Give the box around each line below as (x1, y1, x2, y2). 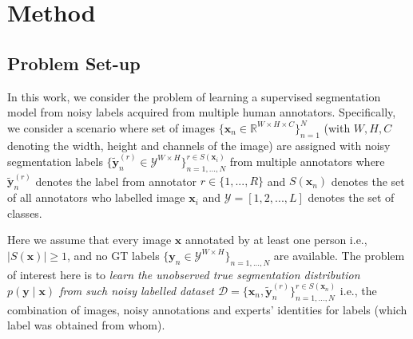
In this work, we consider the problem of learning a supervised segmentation (7, 88, 381, 104)
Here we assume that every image (7, 231, 172, 248)
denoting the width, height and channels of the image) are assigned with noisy (7, 136, 391, 153)
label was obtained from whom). (7, 317, 165, 333)
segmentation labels (7, 152, 103, 169)
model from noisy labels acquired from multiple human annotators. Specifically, (7, 104, 396, 120)
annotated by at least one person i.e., (185, 231, 367, 248)
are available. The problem (273, 246, 405, 263)
